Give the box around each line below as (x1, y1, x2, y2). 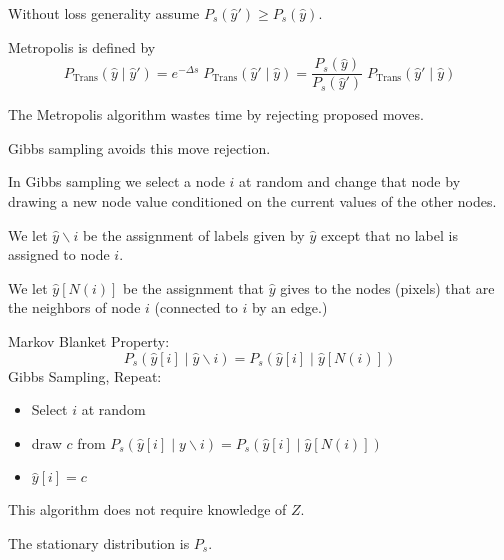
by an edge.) (251, 297, 328, 318)
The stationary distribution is (8, 532, 190, 553)
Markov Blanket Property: (8, 331, 170, 351)
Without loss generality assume (8, 3, 200, 23)
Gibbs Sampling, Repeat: (8, 365, 162, 386)
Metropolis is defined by (8, 36, 156, 57)
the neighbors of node (8, 297, 141, 318)
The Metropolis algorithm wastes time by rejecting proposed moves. (8, 104, 424, 125)
